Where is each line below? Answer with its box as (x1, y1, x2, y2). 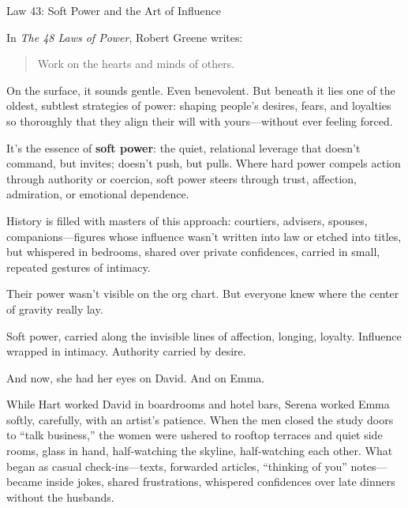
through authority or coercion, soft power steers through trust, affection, (6, 170, 357, 186)
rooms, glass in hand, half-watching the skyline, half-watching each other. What (6, 442, 393, 459)
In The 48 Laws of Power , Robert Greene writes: (6, 28, 243, 45)
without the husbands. (6, 488, 114, 505)
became (6, 473, 43, 490)
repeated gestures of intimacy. (6, 258, 151, 275)
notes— (350, 457, 387, 474)
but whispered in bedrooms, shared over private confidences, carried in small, (6, 243, 380, 260)
